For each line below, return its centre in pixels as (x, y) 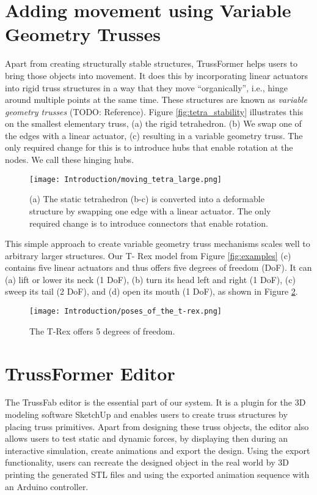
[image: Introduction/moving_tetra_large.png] (126, 179)
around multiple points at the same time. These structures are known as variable (156, 100)
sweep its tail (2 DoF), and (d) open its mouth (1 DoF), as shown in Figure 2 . (151, 291)
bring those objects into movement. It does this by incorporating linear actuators (157, 75)
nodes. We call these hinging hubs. (70, 160)
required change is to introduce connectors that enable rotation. (149, 223)
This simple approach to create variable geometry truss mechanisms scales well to (158, 244)
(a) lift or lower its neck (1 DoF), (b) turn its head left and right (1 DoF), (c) (150, 279)
